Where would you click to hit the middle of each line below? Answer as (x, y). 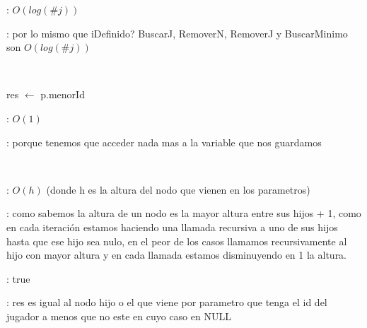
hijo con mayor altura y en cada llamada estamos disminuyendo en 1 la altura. (177, 255)
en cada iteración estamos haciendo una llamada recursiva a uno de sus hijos (172, 227)
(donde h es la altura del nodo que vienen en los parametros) (178, 189)
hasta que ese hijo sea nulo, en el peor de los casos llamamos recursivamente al (177, 241)
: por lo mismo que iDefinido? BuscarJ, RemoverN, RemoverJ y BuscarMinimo (177, 33)
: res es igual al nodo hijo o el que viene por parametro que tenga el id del (167, 302)
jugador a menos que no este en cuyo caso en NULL (119, 316)
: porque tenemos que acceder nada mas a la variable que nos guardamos (164, 142)
